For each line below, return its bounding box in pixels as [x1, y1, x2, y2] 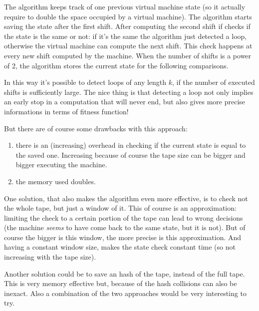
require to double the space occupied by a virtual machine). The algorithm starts [4, 11, 252, 21]
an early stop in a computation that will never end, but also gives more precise [4, 96, 246, 107]
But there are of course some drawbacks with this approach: [4, 123, 188, 133]
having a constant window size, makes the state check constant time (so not [4, 242, 236, 252]
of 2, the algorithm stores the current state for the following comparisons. [4, 60, 229, 70]
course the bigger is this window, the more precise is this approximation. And [4, 232, 242, 242]
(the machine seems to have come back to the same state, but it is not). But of [4, 222, 246, 233]
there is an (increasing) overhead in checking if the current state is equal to [15, 140, 246, 150]
